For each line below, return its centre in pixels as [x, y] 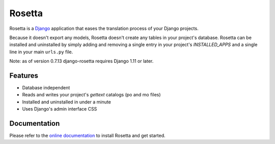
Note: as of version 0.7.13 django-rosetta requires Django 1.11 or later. [81, 61]
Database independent [46, 88]
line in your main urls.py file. [41, 52]
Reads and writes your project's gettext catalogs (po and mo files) [91, 95]
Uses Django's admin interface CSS [60, 109]
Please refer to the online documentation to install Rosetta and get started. [87, 136]
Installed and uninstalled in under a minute [67, 102]
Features [24, 75]
